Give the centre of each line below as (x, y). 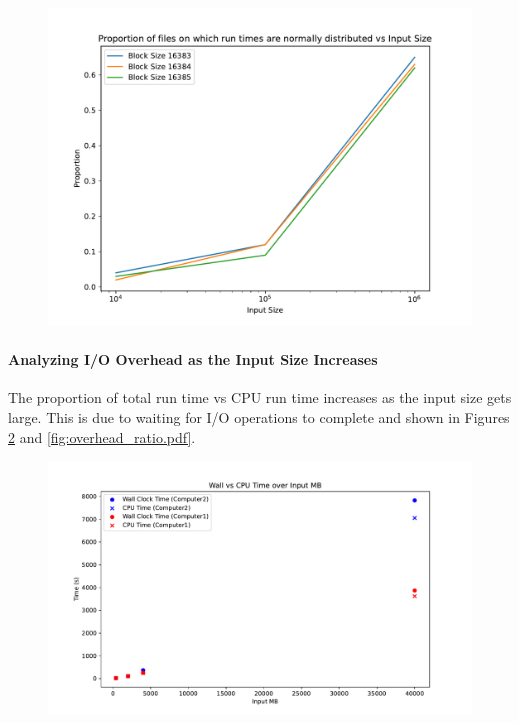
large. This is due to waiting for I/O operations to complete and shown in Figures (259, 416)
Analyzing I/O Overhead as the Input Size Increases (193, 359)
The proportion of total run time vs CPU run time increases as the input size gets (260, 397)
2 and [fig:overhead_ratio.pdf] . (102, 436)
